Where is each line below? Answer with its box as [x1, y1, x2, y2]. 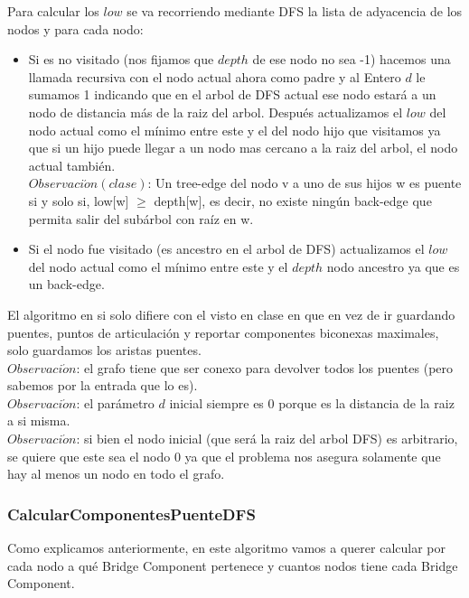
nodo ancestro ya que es [326, 257, 460, 276]
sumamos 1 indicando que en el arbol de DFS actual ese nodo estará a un [28, 85, 436, 104]
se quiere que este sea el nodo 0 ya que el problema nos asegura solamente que [7, 446, 441, 465]
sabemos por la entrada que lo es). [7, 376, 198, 395]
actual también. [28, 155, 116, 174]
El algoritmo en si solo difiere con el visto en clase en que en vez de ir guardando [7, 304, 455, 323]
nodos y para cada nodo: [7, 19, 144, 38]
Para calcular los [7, 2, 99, 20]
